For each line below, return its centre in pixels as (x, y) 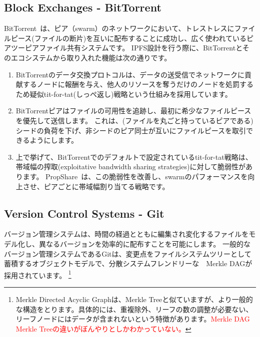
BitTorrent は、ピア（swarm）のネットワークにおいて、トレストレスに (119, 28)
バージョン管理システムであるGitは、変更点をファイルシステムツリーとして (128, 253)
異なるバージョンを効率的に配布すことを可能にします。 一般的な (144, 243)
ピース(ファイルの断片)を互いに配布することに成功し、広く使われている (129, 38)
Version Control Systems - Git (84, 213)
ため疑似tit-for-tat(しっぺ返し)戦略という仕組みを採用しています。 (124, 94)
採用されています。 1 (38, 274)
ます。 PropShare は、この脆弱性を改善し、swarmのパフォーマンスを (135, 176)
